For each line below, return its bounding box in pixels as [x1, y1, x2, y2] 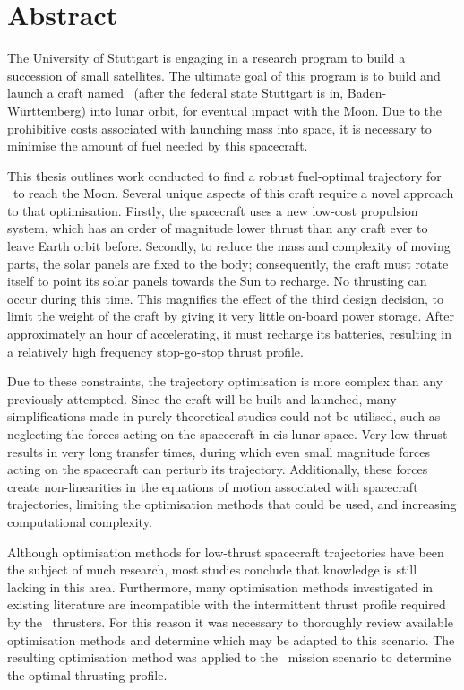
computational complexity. [7, 512, 152, 530]
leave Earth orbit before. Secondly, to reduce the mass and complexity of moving [7, 237, 451, 255]
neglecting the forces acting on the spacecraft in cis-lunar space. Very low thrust [7, 425, 448, 443]
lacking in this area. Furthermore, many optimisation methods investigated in [7, 577, 434, 596]
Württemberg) [7, 100, 86, 119]
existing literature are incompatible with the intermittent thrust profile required [7, 595, 446, 614]
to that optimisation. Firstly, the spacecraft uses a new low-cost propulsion [7, 201, 418, 220]
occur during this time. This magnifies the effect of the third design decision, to [7, 289, 443, 307]
